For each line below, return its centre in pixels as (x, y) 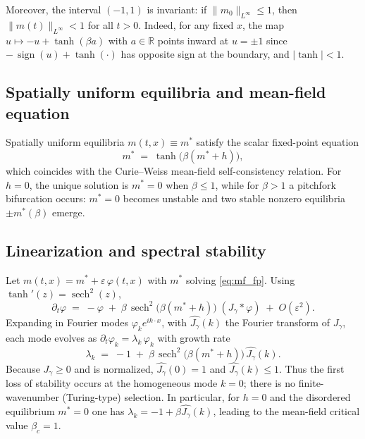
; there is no (270, 383)
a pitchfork (313, 184)
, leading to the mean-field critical (286, 410)
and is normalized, (114, 368)
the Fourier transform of (277, 322)
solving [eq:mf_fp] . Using (240, 279)
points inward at (193, 40)
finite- (311, 383)
